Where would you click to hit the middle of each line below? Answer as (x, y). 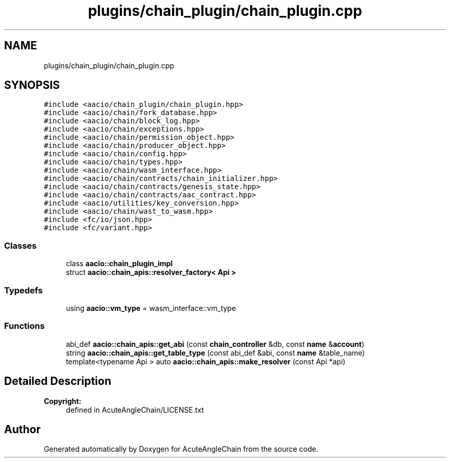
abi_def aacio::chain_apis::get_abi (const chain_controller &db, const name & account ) (215, 344)
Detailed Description (58, 381)
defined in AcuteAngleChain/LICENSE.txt (135, 410)
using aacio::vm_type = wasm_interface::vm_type (151, 308)
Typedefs (24, 290)
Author (22, 429)
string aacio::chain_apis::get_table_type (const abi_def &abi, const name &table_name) (215, 353)
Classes (21, 245)
